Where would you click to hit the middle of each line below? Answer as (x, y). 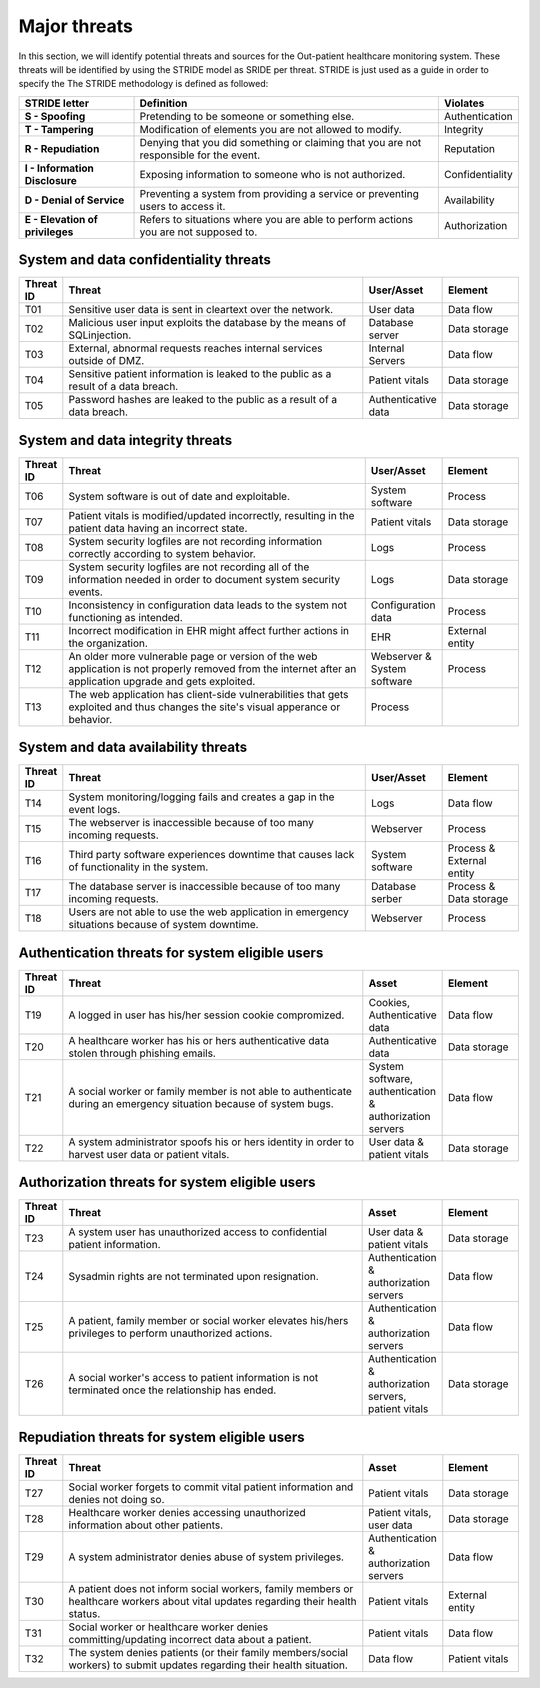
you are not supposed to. (198, 232)
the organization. (108, 643)
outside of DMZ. (106, 361)
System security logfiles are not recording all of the (189, 567)
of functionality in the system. (138, 867)
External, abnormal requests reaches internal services (195, 348)
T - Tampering (59, 129)
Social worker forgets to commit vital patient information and (211, 1487)
